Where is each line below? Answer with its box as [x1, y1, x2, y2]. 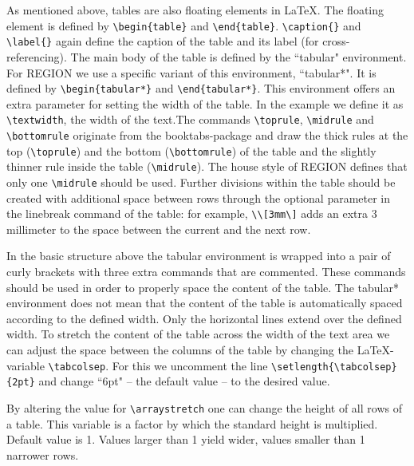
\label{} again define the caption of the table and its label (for [6, 33, 319, 49]
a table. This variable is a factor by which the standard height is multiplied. [6, 415, 378, 432]
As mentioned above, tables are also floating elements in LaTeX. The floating [6, 2, 384, 18]
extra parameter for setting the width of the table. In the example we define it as [6, 95, 404, 112]
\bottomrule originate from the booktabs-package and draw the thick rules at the [6, 127, 408, 143]
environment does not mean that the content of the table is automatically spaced [6, 294, 403, 311]
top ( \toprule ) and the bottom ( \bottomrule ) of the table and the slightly [6, 142, 377, 159]
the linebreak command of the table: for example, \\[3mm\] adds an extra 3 [6, 205, 377, 222]
